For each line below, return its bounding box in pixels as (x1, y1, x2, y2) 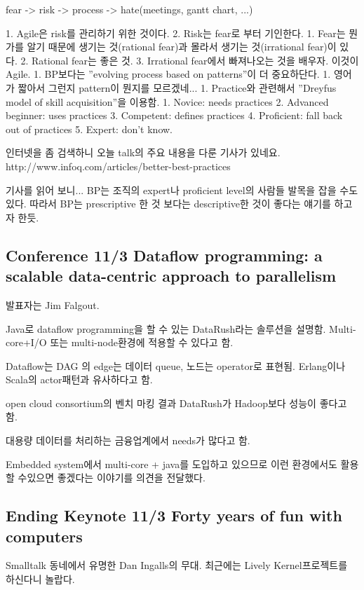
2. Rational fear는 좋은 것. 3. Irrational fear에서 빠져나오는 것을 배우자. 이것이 (20, 53, 359, 67)
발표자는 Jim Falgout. (6, 297, 100, 312)
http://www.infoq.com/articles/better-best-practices (6, 158, 231, 173)
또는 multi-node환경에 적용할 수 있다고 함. (50, 335, 234, 350)
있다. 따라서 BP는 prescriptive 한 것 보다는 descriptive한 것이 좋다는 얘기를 (6, 196, 331, 211)
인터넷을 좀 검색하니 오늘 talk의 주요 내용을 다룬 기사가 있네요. (6, 145, 281, 160)
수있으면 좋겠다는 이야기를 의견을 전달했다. (18, 470, 205, 485)
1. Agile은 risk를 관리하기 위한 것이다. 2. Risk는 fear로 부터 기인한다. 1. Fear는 (6, 25, 346, 40)
